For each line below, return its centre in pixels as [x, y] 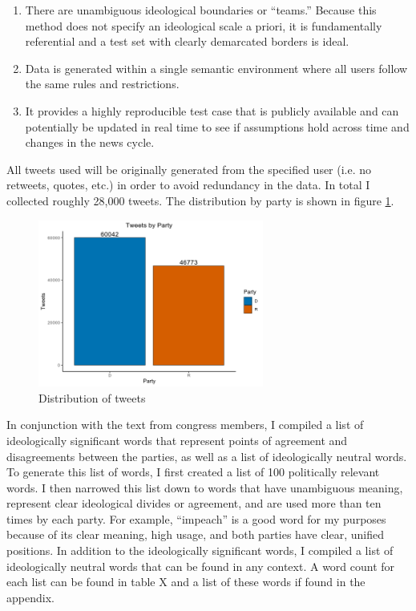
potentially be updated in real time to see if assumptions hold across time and [217, 126]
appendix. [30, 597]
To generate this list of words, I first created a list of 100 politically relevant [193, 472]
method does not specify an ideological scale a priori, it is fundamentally [204, 25]
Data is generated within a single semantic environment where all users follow [216, 68]
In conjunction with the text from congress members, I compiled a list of [185, 425]
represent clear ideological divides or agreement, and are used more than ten [194, 503]
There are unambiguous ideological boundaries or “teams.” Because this [201, 10]
